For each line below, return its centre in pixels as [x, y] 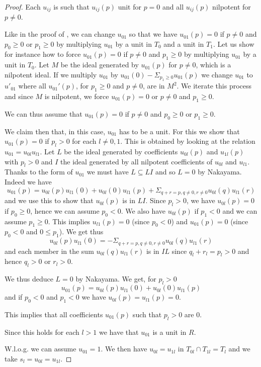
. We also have [143, 210]
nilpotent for [232, 7]
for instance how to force [43, 54]
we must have [108, 172]
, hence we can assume [65, 210]
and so [165, 172]
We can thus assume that [43, 113]
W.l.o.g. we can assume [40, 349]
